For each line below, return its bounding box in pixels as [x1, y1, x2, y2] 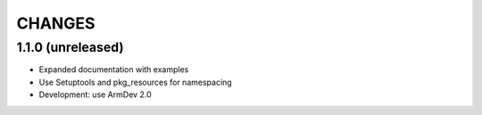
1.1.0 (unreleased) [16, 39, 124, 55]
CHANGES [16, 13, 96, 33]
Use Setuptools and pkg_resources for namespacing [38, 77, 232, 87]
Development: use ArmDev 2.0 [38, 89, 152, 100]
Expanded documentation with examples [38, 64, 189, 75]
